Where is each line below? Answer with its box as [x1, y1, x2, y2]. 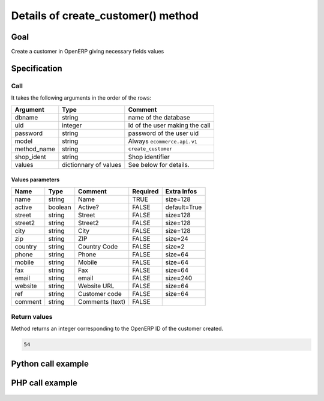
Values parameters [11, 176, 60, 183]
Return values [11, 312, 53, 321]
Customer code [78, 289, 122, 298]
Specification [11, 63, 62, 73]
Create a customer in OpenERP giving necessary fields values [11, 48, 164, 55]
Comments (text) [78, 297, 126, 306]
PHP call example [11, 378, 78, 388]
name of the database [128, 113, 190, 121]
